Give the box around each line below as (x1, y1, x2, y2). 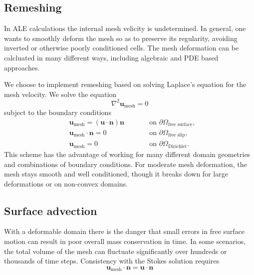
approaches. (4, 62, 40, 72)
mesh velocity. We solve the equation (4, 88, 117, 99)
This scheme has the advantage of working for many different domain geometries (4, 148, 251, 159)
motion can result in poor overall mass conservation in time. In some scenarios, (4, 236, 246, 246)
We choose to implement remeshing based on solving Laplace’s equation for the (4, 79, 247, 89)
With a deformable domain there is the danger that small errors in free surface (4, 226, 245, 236)
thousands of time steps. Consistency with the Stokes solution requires (4, 255, 220, 266)
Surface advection (4, 202, 97, 218)
